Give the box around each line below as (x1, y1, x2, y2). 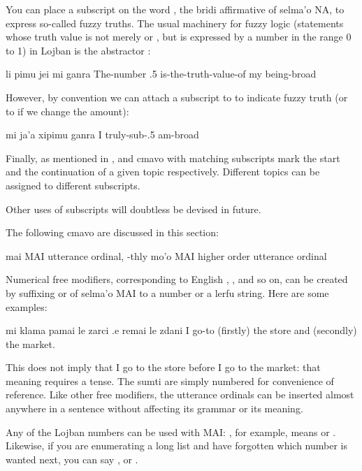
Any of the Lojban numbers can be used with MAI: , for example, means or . (6, 424, 336, 439)
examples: (6, 299, 48, 314)
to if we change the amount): (6, 103, 129, 118)
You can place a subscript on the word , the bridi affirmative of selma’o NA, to (6, 2, 345, 16)
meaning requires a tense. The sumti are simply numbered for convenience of (6, 373, 334, 388)
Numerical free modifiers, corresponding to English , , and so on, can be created (6, 272, 348, 287)
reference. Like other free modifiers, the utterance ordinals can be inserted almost (6, 387, 354, 402)
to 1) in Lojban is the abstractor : (6, 43, 151, 57)
